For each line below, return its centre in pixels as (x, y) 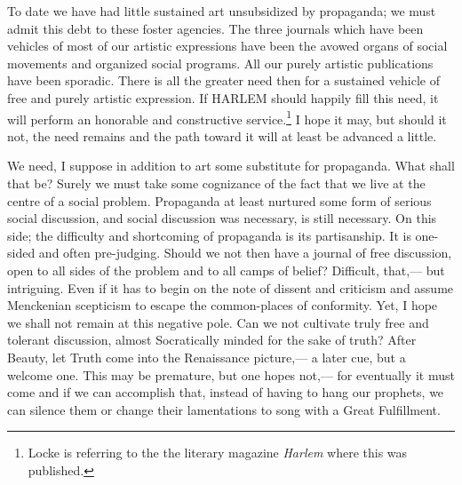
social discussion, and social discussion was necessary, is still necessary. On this (222, 218)
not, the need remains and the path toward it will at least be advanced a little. (222, 135)
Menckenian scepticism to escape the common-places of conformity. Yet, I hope (223, 305)
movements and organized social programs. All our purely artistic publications (220, 63)
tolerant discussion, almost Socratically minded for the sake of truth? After (212, 340)
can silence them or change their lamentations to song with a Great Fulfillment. (224, 409)
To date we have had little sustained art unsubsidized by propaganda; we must (222, 11)
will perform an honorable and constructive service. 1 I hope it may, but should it (227, 117)
